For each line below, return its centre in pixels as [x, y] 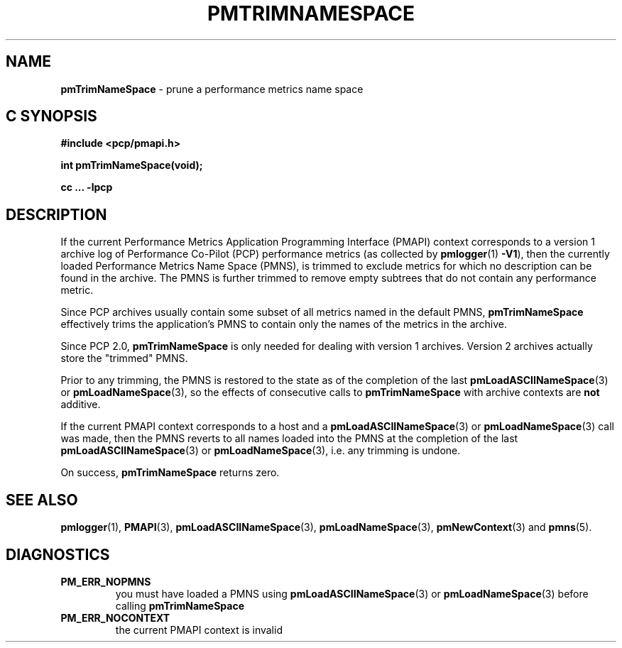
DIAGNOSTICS [58, 554]
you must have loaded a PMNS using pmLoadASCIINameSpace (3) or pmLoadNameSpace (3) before [352, 593]
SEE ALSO [42, 500]
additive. [81, 405]
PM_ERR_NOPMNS [106, 581]
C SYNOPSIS [51, 116]
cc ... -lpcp [87, 187]
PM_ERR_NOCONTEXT [115, 617]
